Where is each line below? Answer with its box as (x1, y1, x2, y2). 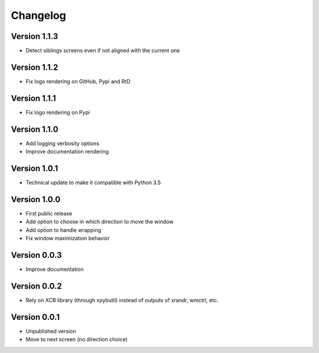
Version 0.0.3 (11, 250, 62, 260)
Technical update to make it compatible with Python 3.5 (25, 179, 161, 186)
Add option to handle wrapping (25, 226, 102, 233)
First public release (25, 210, 73, 217)
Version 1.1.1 (11, 93, 56, 103)
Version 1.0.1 (11, 163, 58, 174)
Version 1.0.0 (11, 194, 61, 204)
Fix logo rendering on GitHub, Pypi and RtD (25, 77, 131, 85)
